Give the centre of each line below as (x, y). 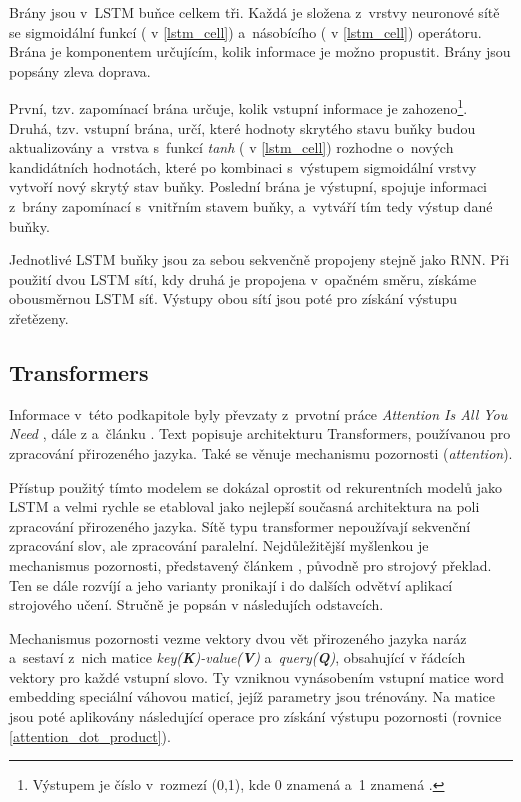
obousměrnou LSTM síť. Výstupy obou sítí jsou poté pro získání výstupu (233, 298)
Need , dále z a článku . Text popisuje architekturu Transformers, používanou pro (260, 433)
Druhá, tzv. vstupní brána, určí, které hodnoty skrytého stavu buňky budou (242, 127)
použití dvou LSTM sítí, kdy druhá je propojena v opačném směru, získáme (243, 278)
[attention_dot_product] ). (90, 735)
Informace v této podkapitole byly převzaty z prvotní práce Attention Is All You (258, 413)
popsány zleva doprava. (80, 70)
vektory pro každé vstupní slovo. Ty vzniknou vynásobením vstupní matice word (257, 676)
